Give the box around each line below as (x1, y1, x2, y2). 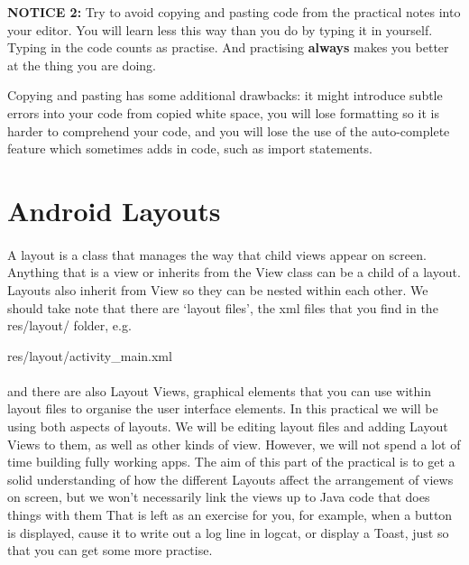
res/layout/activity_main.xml (7, 346, 172, 365)
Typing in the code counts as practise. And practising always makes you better (7, 38, 449, 57)
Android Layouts (7, 191, 221, 228)
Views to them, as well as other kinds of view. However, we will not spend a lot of (7, 434, 461, 453)
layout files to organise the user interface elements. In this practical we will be (7, 399, 438, 418)
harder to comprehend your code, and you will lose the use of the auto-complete (7, 121, 450, 140)
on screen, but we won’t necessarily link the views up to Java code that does (7, 487, 430, 506)
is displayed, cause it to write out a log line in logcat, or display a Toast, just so (7, 523, 449, 542)
